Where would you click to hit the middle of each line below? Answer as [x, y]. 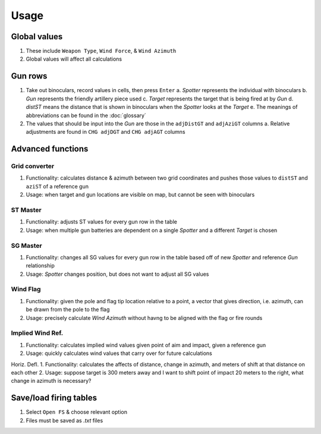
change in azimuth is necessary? [51, 381]
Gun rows [29, 76]
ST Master [26, 210]
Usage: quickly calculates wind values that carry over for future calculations [119, 353]
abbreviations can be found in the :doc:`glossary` [86, 115]
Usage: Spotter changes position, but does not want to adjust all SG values [117, 274]
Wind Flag [26, 290]
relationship [40, 266]
